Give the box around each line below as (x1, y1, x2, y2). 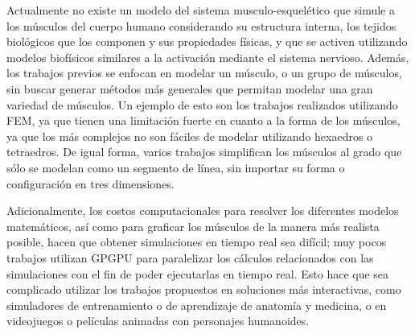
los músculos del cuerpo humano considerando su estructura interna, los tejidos (6, 17, 397, 34)
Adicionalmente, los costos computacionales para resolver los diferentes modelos (6, 202, 399, 219)
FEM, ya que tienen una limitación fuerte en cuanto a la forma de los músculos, (6, 112, 401, 129)
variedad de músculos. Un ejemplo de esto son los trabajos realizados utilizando (6, 96, 398, 113)
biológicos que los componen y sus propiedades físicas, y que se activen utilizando (6, 33, 408, 50)
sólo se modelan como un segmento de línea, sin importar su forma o (6, 159, 345, 175)
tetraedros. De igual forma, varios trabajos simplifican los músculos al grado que (6, 143, 402, 160)
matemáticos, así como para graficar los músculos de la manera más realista (6, 217, 380, 234)
